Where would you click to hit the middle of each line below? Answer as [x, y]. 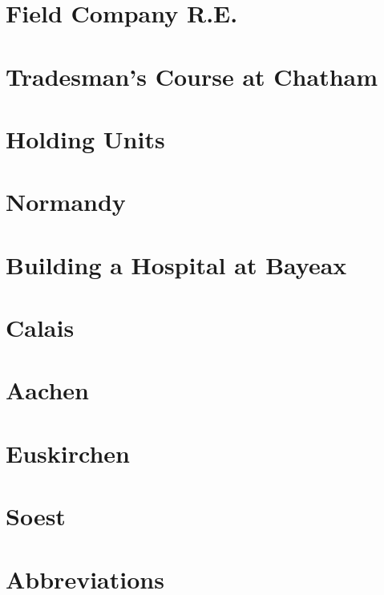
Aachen [47, 390]
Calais [40, 328]
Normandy [66, 202]
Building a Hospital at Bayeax [176, 264]
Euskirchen [68, 453]
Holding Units [85, 138]
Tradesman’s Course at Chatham [192, 76]
